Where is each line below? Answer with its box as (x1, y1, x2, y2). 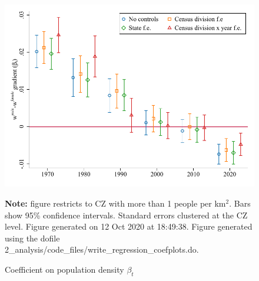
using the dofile (5, 231, 60, 244)
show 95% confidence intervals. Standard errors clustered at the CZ (5, 208, 248, 221)
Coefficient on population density (5, 263, 124, 275)
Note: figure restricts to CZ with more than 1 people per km (5, 197, 226, 209)
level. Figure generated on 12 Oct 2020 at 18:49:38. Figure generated (5, 220, 253, 233)
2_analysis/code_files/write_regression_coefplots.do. (5, 243, 199, 256)
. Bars (229, 197, 251, 209)
